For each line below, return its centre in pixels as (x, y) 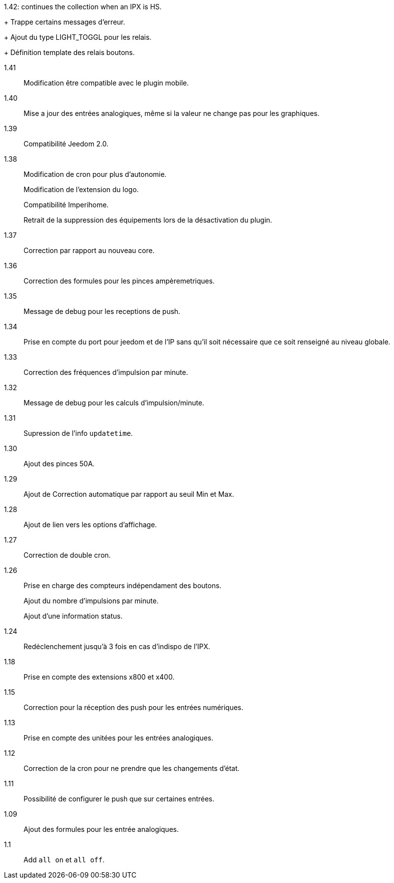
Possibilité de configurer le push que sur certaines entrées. (119, 799)
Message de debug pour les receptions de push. (102, 311)
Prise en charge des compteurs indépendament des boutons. (123, 585)
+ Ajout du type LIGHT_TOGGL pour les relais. (78, 37)
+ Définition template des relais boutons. (69, 52)
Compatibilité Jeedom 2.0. (66, 144)
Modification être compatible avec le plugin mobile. (106, 83)
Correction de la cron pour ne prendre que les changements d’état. (132, 768)
